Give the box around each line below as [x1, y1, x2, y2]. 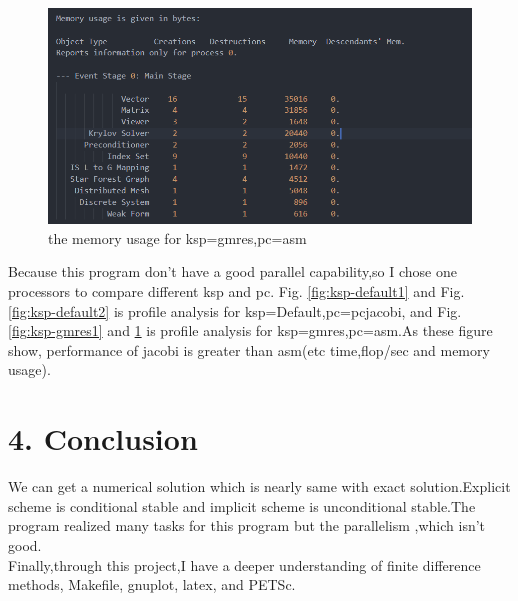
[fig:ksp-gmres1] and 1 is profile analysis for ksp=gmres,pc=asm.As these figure [8, 320, 493, 341]
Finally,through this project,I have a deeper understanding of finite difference [8, 554, 481, 575]
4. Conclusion [8, 418, 198, 459]
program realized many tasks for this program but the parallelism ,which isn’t [8, 515, 486, 536]
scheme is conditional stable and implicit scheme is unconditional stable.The [8, 495, 476, 516]
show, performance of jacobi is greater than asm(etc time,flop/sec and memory [8, 339, 490, 360]
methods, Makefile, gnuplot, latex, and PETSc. [8, 574, 296, 595]
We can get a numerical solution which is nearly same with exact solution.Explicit [8, 476, 511, 497]
